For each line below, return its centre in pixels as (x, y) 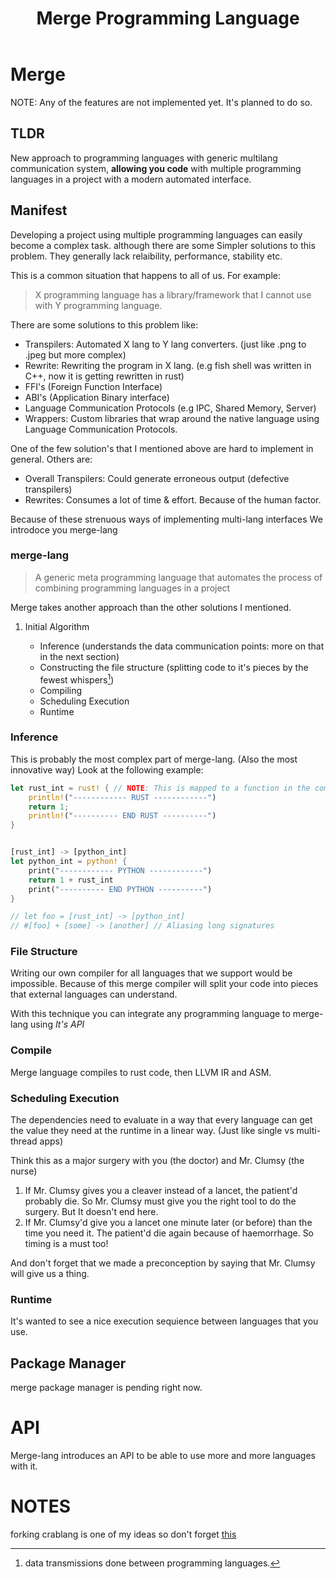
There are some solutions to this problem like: (104, 324)
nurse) (24, 1171)
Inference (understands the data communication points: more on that (182, 646)
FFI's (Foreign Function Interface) (93, 386)
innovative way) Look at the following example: (107, 769)
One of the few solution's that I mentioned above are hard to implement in (162, 448)
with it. (24, 1466)
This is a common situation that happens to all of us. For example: (146, 275)
